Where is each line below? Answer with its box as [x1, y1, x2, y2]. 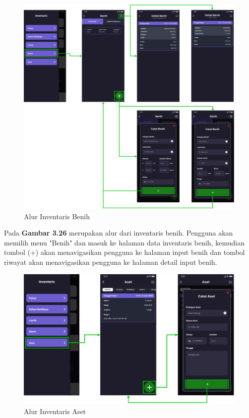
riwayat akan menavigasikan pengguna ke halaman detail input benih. [4, 257, 217, 267]
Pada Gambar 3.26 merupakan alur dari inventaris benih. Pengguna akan [4, 228, 233, 238]
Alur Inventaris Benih [24, 211, 90, 221]
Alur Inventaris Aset [24, 406, 86, 416]
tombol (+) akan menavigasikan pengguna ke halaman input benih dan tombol [4, 247, 245, 257]
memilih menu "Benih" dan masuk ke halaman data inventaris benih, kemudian [4, 237, 245, 247]
